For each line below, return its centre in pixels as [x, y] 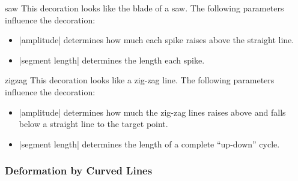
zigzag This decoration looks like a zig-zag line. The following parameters [140, 80]
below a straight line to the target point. [93, 124]
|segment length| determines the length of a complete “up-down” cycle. [149, 144]
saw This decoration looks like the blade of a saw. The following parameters [144, 8]
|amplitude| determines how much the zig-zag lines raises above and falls [152, 112]
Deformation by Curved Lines [79, 171]
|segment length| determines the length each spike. [112, 60]
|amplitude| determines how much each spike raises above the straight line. [157, 40]
